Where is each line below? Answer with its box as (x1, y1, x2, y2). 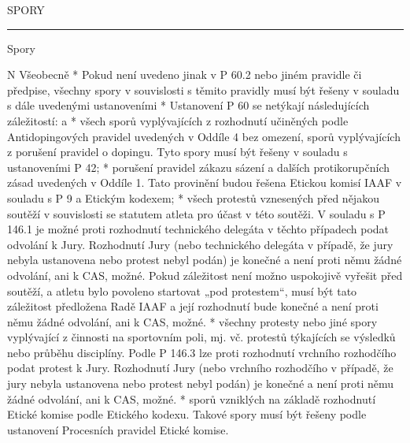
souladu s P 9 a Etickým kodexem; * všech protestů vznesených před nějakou (7, 189, 379, 206)
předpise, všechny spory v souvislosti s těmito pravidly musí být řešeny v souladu (7, 81, 400, 98)
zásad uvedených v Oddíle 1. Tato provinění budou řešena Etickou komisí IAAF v (7, 174, 402, 191)
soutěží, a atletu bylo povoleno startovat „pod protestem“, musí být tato (7, 282, 357, 299)
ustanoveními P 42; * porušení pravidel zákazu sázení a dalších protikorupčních (7, 158, 390, 175)
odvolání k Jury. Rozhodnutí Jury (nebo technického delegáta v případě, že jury (7, 236, 393, 252)
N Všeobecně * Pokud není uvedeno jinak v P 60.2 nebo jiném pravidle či (7, 66, 362, 83)
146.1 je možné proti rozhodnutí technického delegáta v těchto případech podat (7, 221, 390, 237)
